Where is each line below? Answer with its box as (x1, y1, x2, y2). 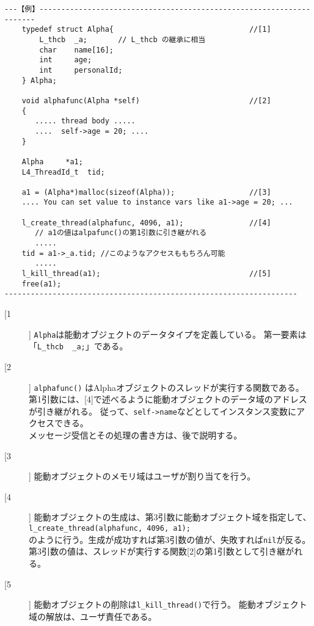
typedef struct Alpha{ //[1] (21, 25, 271, 34)
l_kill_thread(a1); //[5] (21, 269, 271, 278)
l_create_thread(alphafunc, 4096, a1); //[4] (21, 218, 271, 227)
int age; (39, 56, 92, 65)
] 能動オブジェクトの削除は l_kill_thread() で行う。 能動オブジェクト (29, 598, 307, 611)
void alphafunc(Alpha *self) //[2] (21, 96, 271, 105)
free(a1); (21, 279, 62, 288)
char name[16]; (39, 45, 114, 54)
